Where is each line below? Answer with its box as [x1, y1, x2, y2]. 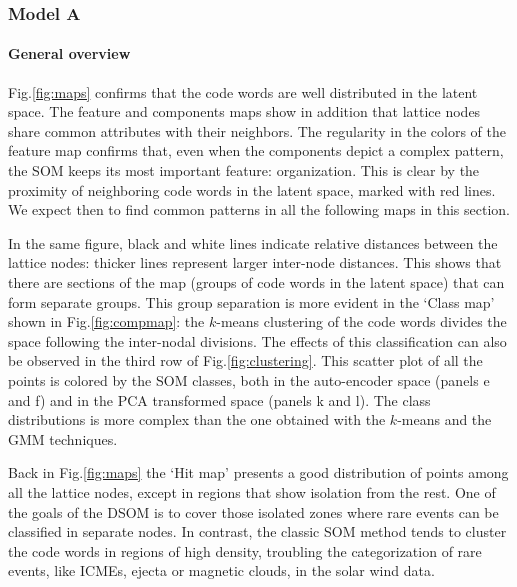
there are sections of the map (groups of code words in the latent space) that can [8, 271, 505, 292]
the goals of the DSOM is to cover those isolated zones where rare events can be [8, 501, 499, 522]
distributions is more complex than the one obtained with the [8, 409, 386, 430]
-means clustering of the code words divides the [216, 311, 507, 332]
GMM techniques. [8, 428, 118, 449]
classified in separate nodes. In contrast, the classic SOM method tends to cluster [8, 521, 507, 542]
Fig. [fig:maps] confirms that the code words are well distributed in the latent [8, 81, 478, 102]
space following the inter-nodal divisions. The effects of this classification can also [8, 330, 507, 351]
